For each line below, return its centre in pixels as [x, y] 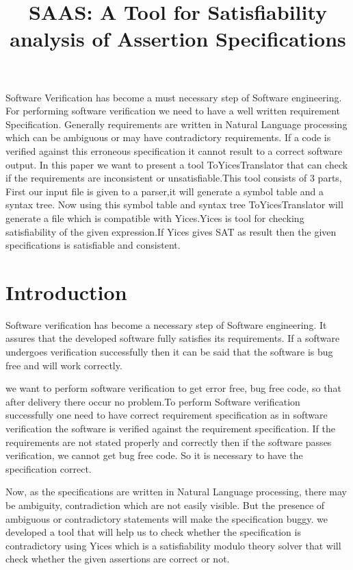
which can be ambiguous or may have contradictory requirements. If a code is [168, 137]
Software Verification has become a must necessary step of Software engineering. [174, 97]
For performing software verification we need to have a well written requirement [173, 111]
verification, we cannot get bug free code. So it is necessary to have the [154, 455]
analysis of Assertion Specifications [178, 39]
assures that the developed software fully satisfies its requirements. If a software [173, 338]
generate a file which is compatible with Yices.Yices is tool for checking [155, 218]
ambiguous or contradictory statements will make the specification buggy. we [167, 518]
